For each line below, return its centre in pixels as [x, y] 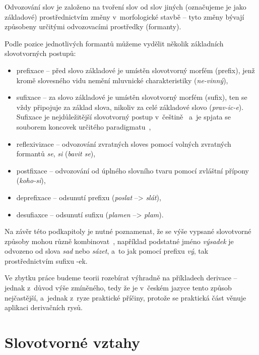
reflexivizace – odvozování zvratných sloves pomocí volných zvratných [124, 143]
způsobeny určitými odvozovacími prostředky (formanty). [93, 26]
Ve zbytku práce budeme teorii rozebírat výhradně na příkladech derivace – [121, 278]
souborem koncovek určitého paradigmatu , [84, 126]
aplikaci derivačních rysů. [44, 307]
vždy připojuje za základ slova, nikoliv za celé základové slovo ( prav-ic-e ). [130, 107]
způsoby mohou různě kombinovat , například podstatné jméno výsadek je [119, 241]
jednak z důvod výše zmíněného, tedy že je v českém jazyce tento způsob [118, 288]
